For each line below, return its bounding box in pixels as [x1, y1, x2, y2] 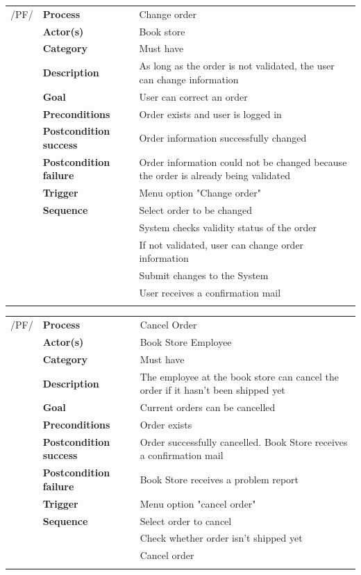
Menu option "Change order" [139, 185, 261, 200]
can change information [139, 72, 239, 86]
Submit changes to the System [139, 268, 269, 283]
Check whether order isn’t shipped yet [140, 531, 303, 545]
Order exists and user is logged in [139, 106, 282, 121]
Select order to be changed [139, 203, 253, 217]
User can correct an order [139, 89, 248, 103]
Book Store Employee [140, 335, 232, 349]
